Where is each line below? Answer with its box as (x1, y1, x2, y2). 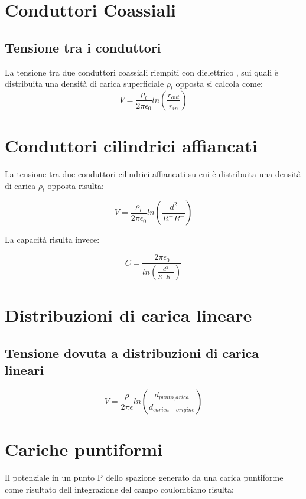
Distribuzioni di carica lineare (5, 303, 252, 327)
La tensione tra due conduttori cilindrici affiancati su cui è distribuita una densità (5, 168, 301, 180)
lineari (5, 361, 44, 379)
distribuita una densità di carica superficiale (5, 77, 164, 90)
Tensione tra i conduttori (5, 38, 161, 56)
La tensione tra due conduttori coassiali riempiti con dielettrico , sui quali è (5, 66, 279, 78)
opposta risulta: (47, 179, 104, 191)
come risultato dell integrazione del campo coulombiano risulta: (5, 482, 234, 495)
